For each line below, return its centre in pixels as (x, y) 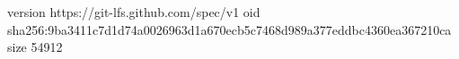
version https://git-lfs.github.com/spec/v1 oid (134, 12)
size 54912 (35, 47)
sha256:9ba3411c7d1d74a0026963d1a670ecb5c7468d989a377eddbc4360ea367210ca (229, 29)
